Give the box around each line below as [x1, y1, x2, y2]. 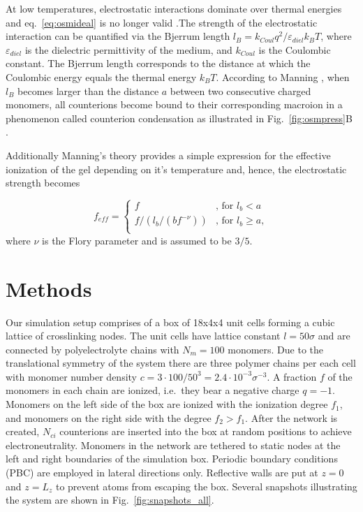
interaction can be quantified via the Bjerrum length [6, 29, 230, 43]
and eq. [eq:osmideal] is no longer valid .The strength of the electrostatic [6, 15, 318, 29]
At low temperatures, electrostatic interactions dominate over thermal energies [6, 1, 342, 15]
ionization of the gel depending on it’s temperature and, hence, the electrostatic [6, 161, 347, 176]
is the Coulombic [258, 42, 331, 57]
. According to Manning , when [216, 69, 350, 84]
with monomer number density [6, 369, 137, 383]
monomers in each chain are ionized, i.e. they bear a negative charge [6, 383, 299, 397]
